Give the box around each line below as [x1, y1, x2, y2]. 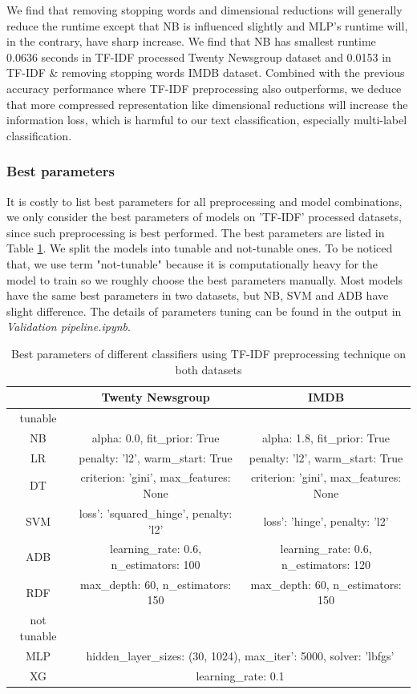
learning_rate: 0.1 [196, 667, 285, 684]
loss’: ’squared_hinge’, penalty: [79, 504, 233, 521]
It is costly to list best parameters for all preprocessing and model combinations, [6, 192, 403, 209]
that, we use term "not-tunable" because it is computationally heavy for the [6, 255, 379, 272]
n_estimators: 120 [281, 555, 371, 572]
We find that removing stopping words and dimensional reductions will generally [6, 2, 403, 18]
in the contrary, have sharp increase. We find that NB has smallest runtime [6, 33, 376, 50]
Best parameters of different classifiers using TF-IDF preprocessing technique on [11, 345, 406, 361]
